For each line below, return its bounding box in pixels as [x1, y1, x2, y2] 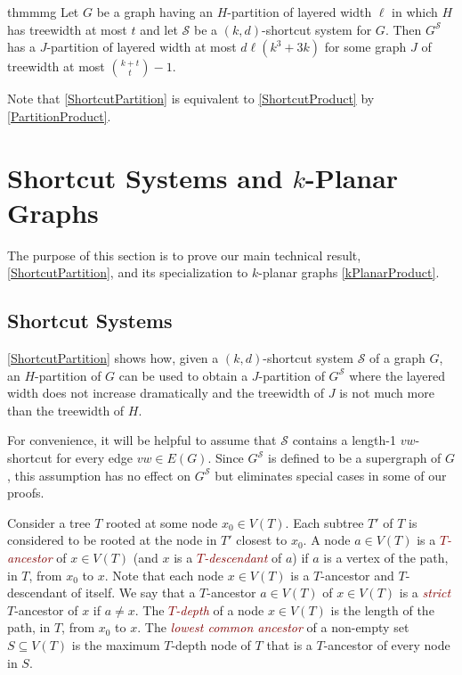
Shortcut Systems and [7, 159, 283, 195]
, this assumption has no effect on [7, 465, 191, 484]
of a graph [369, 349, 426, 367]
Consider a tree [7, 513, 91, 531]
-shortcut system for [262, 20, 372, 38]
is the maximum [71, 635, 160, 654]
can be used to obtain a [118, 366, 248, 384]
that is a [266, 635, 312, 654]
